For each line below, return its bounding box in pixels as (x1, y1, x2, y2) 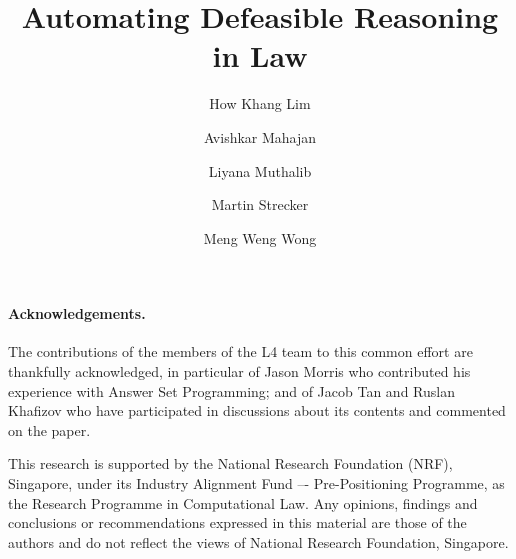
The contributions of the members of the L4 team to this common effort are (8, 341, 473, 362)
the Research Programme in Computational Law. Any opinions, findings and (8, 492, 478, 513)
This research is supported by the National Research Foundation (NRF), (8, 453, 453, 474)
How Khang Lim (209, 93, 311, 114)
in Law (212, 35, 308, 76)
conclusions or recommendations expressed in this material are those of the (8, 512, 467, 533)
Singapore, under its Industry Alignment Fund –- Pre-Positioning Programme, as (8, 473, 505, 494)
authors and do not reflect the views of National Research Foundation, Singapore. (8, 531, 509, 552)
